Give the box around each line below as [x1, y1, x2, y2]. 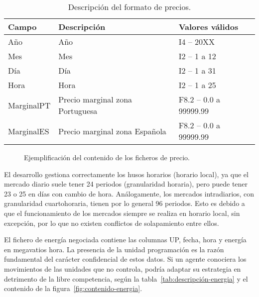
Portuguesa [58, 105, 98, 116]
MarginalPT [8, 99, 51, 111]
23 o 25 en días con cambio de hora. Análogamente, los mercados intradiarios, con [4, 188, 255, 198]
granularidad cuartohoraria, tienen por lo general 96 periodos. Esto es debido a [4, 198, 245, 208]
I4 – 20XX [178, 36, 215, 47]
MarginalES [8, 125, 49, 137]
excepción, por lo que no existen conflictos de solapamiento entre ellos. [4, 217, 219, 228]
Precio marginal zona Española [58, 125, 166, 137]
